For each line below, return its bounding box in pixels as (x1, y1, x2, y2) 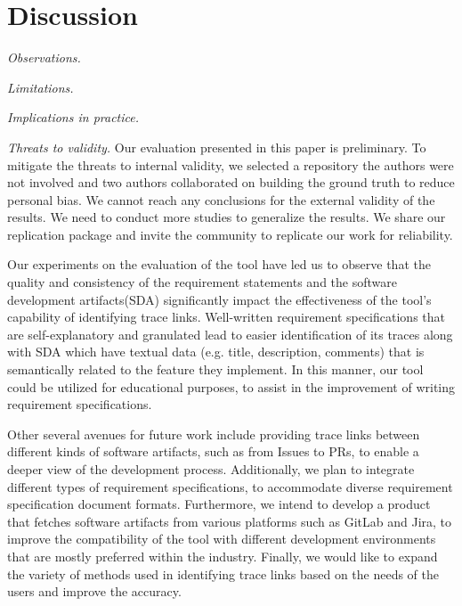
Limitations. (7, 78, 74, 96)
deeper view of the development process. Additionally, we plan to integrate (7, 460, 415, 478)
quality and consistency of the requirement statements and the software (7, 273, 397, 291)
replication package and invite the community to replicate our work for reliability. (7, 225, 453, 243)
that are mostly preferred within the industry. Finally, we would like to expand (7, 546, 438, 565)
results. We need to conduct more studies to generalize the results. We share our (7, 208, 446, 226)
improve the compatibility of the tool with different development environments (7, 529, 436, 548)
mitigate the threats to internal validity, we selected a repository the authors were (7, 155, 454, 174)
